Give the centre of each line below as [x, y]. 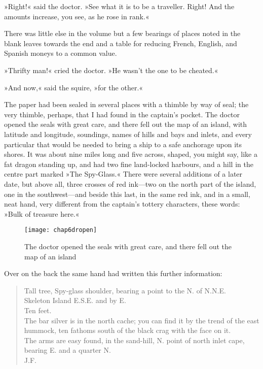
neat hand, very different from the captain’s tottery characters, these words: [122, 204]
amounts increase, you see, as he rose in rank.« [77, 16]
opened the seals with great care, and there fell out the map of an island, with [126, 124]
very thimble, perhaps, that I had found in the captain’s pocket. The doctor [122, 114]
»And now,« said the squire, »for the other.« [74, 87]
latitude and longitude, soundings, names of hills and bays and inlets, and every [128, 134]
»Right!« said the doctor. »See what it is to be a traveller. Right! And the [119, 6]
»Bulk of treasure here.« [42, 213]
